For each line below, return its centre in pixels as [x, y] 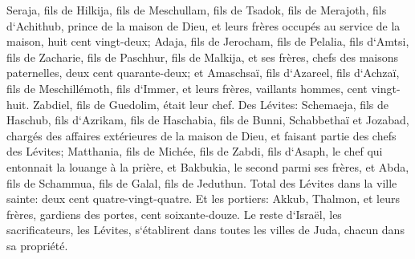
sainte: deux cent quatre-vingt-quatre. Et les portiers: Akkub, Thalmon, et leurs [203, 198]
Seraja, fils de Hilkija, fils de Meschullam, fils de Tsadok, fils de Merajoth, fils [197, 10]
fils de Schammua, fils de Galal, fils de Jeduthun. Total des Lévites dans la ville [202, 182]
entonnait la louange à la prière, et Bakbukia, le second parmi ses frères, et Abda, [208, 166]
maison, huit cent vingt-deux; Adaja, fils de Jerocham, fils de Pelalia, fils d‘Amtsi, [208, 41]
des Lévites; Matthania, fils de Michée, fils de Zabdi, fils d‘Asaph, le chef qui [195, 151]
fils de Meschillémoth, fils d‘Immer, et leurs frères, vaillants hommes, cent [187, 88]
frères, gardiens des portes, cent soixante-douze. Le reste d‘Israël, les [174, 214]
